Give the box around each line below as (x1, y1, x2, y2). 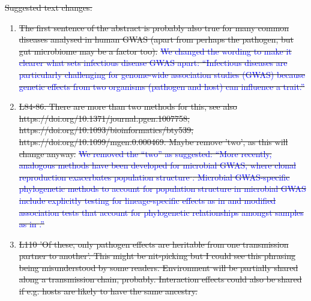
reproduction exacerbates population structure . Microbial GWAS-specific (19, 170, 290, 183)
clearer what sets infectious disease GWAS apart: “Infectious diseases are (19, 56, 288, 69)
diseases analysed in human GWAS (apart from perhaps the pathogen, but (19, 33, 294, 46)
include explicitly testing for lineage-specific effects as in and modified (19, 194, 276, 206)
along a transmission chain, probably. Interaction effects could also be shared (19, 273, 302, 285)
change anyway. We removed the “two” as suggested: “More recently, (19, 147, 272, 159)
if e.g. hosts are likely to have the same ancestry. (19, 285, 198, 297)
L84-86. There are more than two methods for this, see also (19, 100, 237, 113)
